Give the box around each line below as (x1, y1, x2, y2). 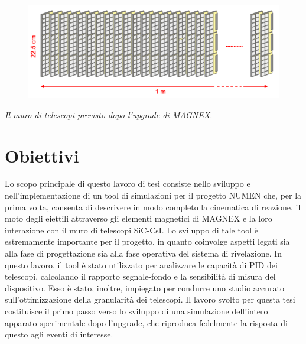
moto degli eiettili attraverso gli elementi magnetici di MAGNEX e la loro (5, 212, 272, 225)
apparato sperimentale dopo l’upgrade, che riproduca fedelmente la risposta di (5, 316, 288, 329)
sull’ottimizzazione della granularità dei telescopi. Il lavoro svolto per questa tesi (5, 293, 295, 306)
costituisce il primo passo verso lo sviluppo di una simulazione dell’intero (5, 304, 268, 317)
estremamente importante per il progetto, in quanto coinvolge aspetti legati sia (5, 235, 290, 248)
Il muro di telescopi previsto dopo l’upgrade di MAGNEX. (5, 108, 213, 121)
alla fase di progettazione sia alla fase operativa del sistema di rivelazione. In (5, 247, 282, 259)
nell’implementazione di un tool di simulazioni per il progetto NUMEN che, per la (5, 189, 302, 202)
